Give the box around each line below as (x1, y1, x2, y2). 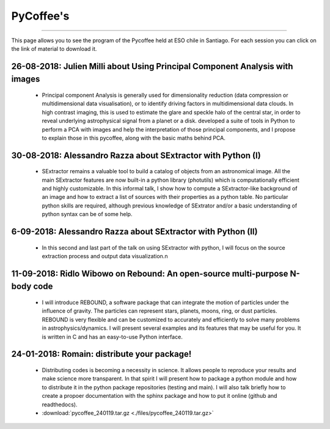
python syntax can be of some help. (42, 211, 133, 218)
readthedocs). (42, 401, 78, 408)
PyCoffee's (11, 9, 70, 23)
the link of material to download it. (11, 45, 97, 52)
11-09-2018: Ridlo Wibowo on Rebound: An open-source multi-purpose (11, 268, 288, 278)
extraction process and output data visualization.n (42, 253, 168, 260)
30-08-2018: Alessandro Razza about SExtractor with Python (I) (11, 150, 261, 160)
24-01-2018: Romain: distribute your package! (11, 349, 192, 359)
